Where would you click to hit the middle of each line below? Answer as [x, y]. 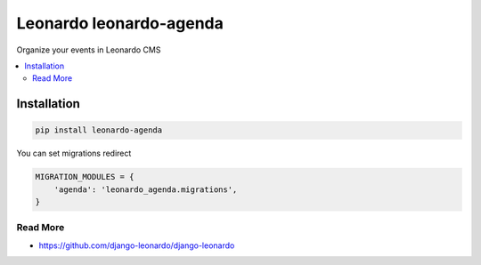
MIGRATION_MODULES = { [85, 177]
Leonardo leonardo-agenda [120, 23]
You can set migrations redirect [74, 153]
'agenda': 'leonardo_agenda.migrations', [146, 189]
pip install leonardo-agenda [99, 130]
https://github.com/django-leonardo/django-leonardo [137, 245]
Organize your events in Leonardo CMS [89, 50]
